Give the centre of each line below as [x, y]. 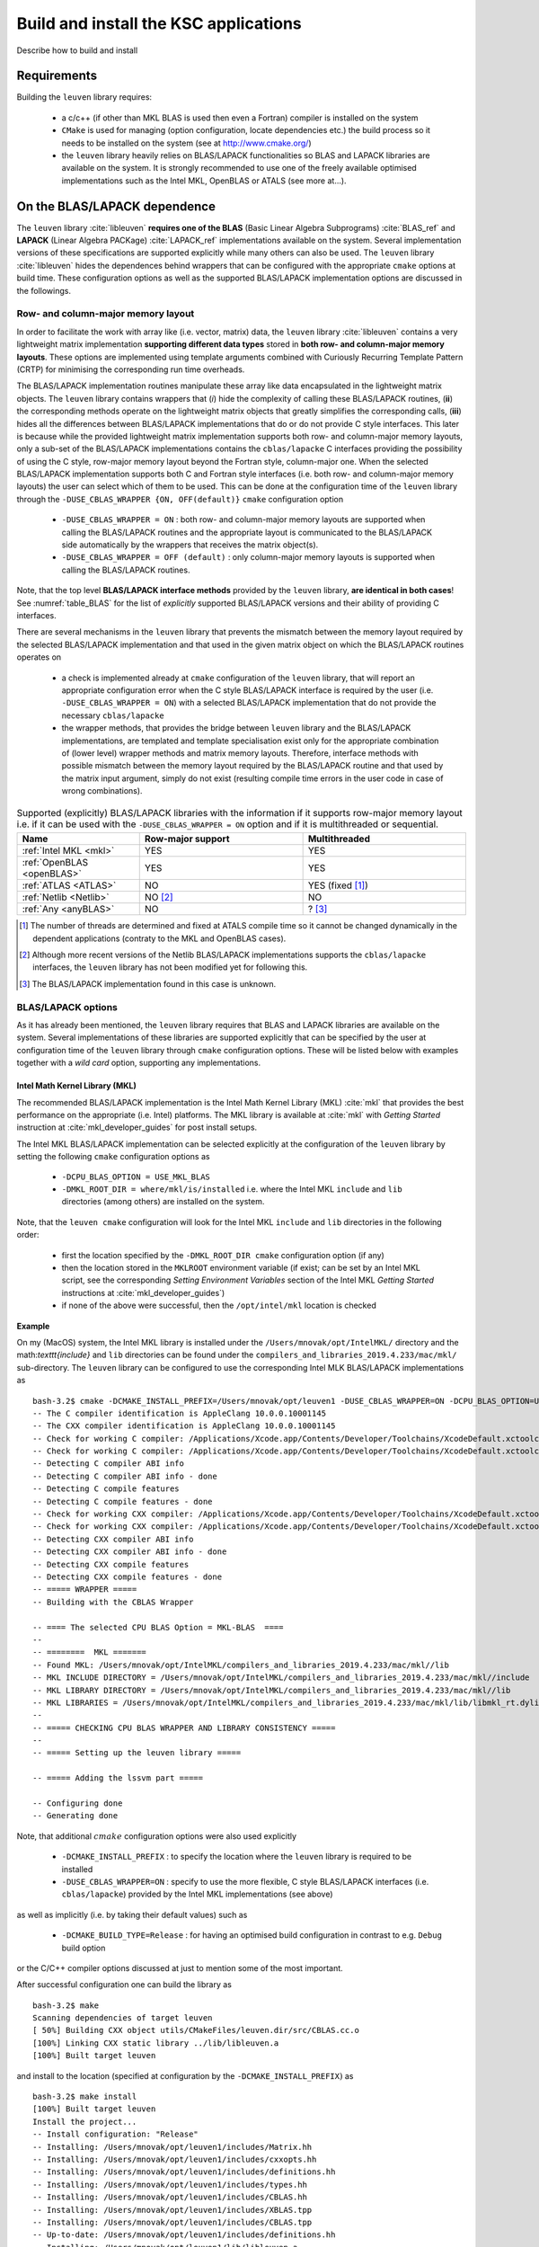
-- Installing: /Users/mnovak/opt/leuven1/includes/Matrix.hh [172, 2147]
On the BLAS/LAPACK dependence [116, 206]
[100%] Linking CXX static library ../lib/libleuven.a [156, 2043]
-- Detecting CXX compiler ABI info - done [130, 1552]
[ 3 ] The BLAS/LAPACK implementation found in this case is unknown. [148, 983]
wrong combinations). [102, 791]
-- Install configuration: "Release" [116, 2134]
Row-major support [187, 839]
